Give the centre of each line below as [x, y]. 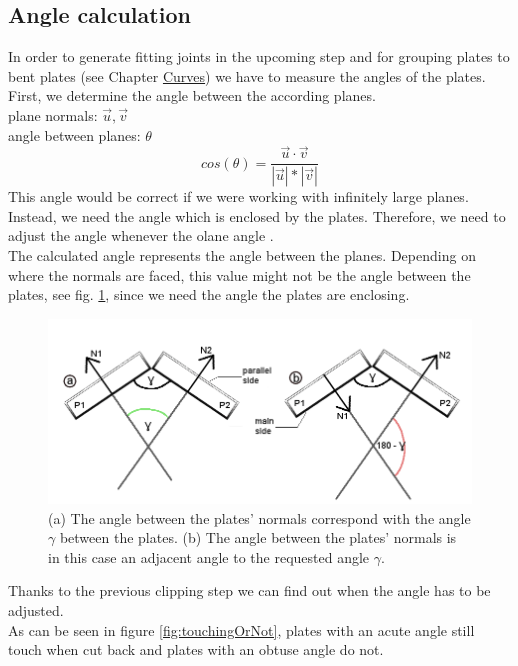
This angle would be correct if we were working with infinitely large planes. [238, 196]
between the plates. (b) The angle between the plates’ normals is [258, 537]
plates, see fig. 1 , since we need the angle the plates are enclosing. [209, 294]
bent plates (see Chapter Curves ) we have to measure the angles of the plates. [247, 75]
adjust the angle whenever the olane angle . [141, 235]
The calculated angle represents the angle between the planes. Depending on [242, 255]
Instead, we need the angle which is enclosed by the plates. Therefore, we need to [257, 215]
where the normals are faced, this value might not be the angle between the [239, 274]
